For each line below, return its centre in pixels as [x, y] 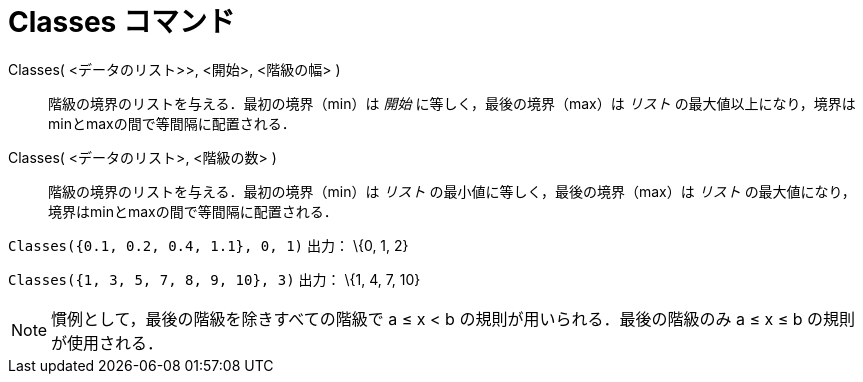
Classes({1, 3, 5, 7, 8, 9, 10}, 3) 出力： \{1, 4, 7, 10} [214, 279]
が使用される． [107, 342]
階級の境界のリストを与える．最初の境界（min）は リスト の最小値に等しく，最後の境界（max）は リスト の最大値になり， [452, 191]
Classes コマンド [121, 22]
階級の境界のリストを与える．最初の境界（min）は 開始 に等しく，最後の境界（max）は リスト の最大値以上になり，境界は [452, 103]
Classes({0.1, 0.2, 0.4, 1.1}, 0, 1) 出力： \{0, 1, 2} [208, 245]
